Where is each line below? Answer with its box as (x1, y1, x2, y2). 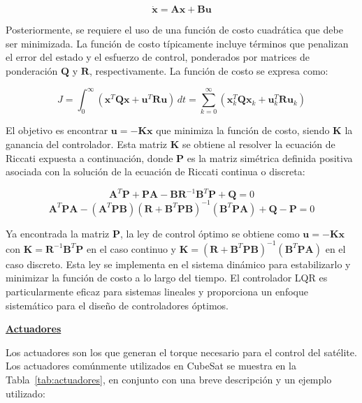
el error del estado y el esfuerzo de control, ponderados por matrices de (6, 50, 310, 64)
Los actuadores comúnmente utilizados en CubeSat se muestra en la (6, 358, 296, 373)
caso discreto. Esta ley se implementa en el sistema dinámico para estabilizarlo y (6, 256, 351, 271)
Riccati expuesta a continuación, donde (6, 150, 173, 165)
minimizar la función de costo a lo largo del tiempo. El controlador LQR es (6, 270, 328, 285)
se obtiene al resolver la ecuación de (182, 137, 335, 152)
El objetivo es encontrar (6, 123, 108, 138)
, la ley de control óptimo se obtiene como (120, 226, 300, 240)
